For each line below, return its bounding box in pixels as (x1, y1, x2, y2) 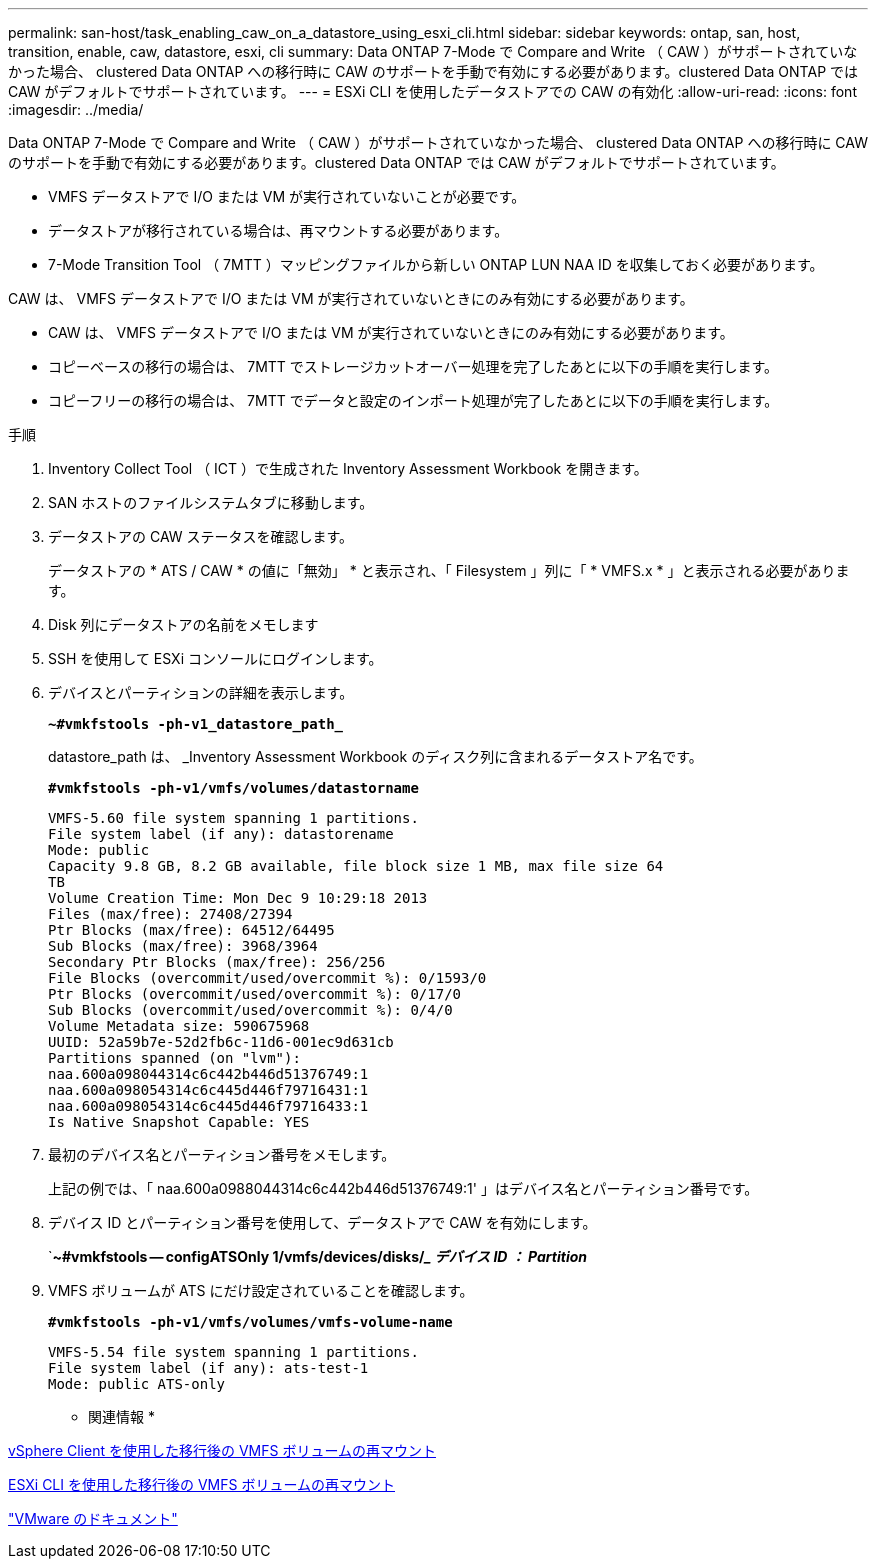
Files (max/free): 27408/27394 (48, 906, 293, 922)
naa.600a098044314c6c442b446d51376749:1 (48, 1066, 369, 1082)
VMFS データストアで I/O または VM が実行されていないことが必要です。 (48, 188, 526, 205)
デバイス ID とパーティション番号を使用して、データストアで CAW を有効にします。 (48, 1214, 597, 1231)
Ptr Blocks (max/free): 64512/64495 (48, 922, 335, 938)
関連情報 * (88, 1408, 155, 1425)
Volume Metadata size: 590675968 (48, 1018, 310, 1034)
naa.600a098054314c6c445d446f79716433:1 (48, 1098, 369, 1114)
